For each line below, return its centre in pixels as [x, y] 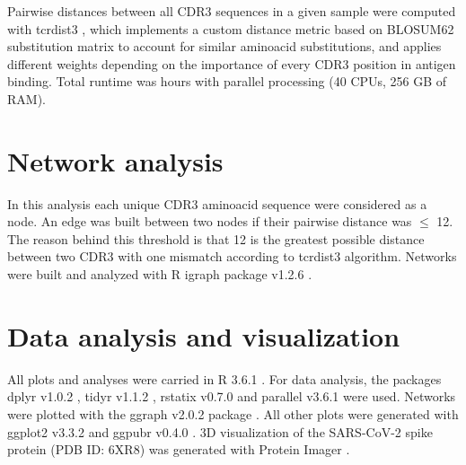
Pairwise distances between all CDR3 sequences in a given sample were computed [232, 11]
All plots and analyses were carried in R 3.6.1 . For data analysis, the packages [224, 378]
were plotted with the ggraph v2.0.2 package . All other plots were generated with [233, 413]
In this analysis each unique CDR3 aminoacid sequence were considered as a [217, 203]
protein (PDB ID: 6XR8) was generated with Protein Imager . [179, 449]
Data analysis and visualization [204, 335]
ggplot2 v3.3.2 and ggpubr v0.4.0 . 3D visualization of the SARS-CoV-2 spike [220, 431]
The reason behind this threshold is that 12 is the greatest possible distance [216, 238]
